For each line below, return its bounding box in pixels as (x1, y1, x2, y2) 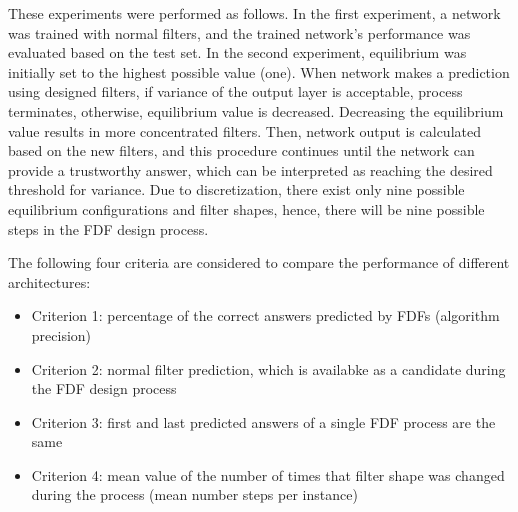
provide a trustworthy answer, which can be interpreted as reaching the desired (8, 159, 493, 180)
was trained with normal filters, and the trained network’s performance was (8, 22, 471, 43)
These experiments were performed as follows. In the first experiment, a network (8, 3, 501, 23)
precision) (31, 324, 92, 345)
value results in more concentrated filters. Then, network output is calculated (8, 120, 481, 141)
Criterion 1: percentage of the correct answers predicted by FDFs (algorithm (31, 305, 500, 326)
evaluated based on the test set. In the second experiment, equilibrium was (8, 42, 467, 63)
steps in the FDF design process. (8, 218, 209, 239)
